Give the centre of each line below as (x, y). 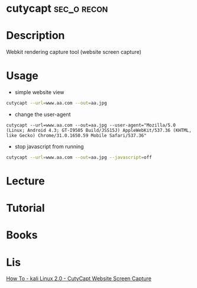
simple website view (39, 92)
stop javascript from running (49, 146)
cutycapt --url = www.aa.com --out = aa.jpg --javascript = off (79, 157)
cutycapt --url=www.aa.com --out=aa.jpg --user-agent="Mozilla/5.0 (91, 125)
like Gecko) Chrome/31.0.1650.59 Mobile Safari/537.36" (76, 135)
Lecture (26, 181)
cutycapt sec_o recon (57, 9)
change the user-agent (43, 114)
